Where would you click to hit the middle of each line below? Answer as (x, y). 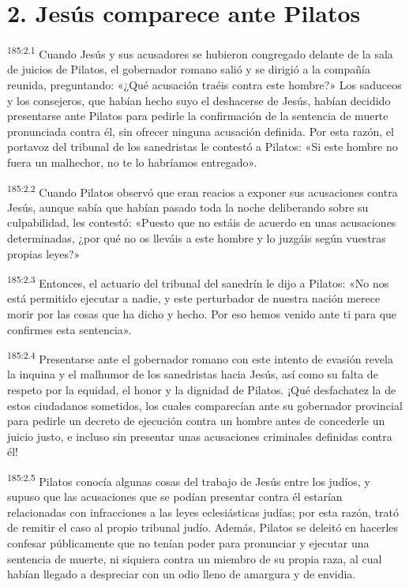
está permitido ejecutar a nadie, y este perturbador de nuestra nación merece (194, 298)
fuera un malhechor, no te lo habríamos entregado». (132, 162)
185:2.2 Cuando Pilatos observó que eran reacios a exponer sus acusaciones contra (203, 190)
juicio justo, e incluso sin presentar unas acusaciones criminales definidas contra (200, 436)
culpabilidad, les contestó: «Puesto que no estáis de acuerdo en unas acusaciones (202, 222)
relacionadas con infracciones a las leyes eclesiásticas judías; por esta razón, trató (203, 512)
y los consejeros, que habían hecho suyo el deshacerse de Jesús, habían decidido (199, 100)
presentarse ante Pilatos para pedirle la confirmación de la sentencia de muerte (198, 116)
